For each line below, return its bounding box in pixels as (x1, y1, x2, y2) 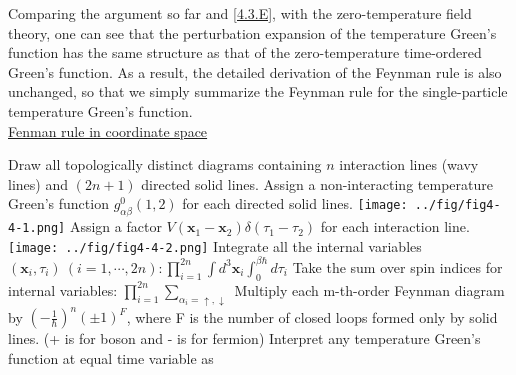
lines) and (8, 173, 68, 194)
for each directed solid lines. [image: (182, 193, 408, 214)
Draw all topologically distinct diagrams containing (8, 154, 322, 175)
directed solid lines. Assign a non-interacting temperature (141, 173, 493, 194)
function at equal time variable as (8, 347, 214, 368)
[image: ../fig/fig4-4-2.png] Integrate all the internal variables (8, 235, 422, 256)
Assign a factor (69, 216, 162, 237)
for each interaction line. (320, 216, 470, 237)
